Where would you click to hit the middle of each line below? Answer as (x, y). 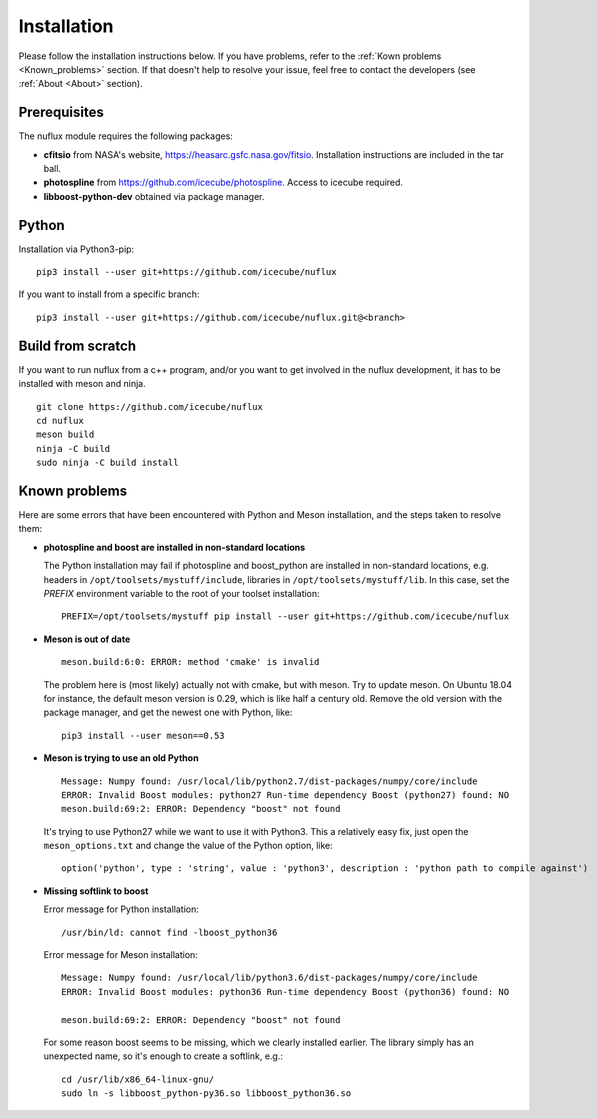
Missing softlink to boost (96, 891)
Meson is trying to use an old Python (121, 758)
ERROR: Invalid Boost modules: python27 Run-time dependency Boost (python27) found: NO (285, 794)
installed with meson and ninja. (82, 384)
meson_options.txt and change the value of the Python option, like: (188, 846)
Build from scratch (77, 345)
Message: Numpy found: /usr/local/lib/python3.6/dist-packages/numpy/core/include (269, 978)
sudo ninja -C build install (107, 463)
